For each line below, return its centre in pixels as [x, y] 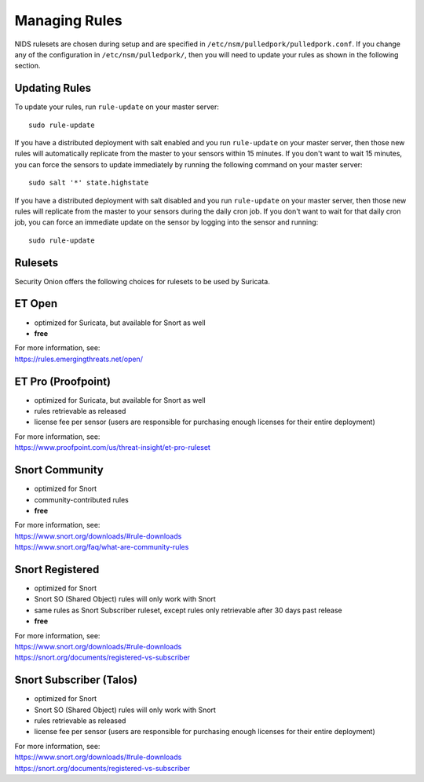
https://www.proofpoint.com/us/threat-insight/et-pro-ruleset [113, 448]
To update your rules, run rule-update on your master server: [117, 107]
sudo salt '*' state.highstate [89, 183]
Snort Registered [57, 569]
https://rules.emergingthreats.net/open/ [79, 359]
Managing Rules [68, 20]
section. [27, 66]
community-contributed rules [81, 499]
